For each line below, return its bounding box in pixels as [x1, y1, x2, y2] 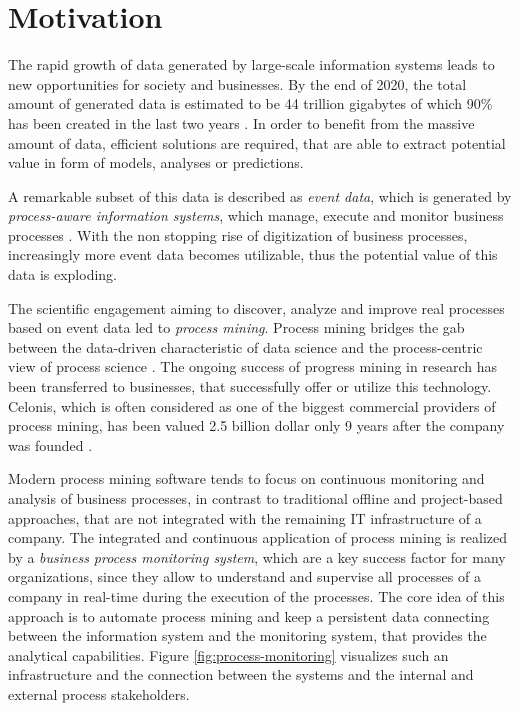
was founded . [8, 434, 93, 455]
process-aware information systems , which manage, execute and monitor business [8, 205, 504, 226]
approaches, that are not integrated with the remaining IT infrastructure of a [8, 507, 482, 528]
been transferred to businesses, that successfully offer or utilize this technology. [8, 376, 492, 397]
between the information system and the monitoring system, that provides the [8, 625, 487, 646]
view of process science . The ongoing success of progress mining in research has [8, 356, 497, 377]
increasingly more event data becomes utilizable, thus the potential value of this [8, 244, 498, 265]
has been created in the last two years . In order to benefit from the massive [8, 112, 475, 133]
